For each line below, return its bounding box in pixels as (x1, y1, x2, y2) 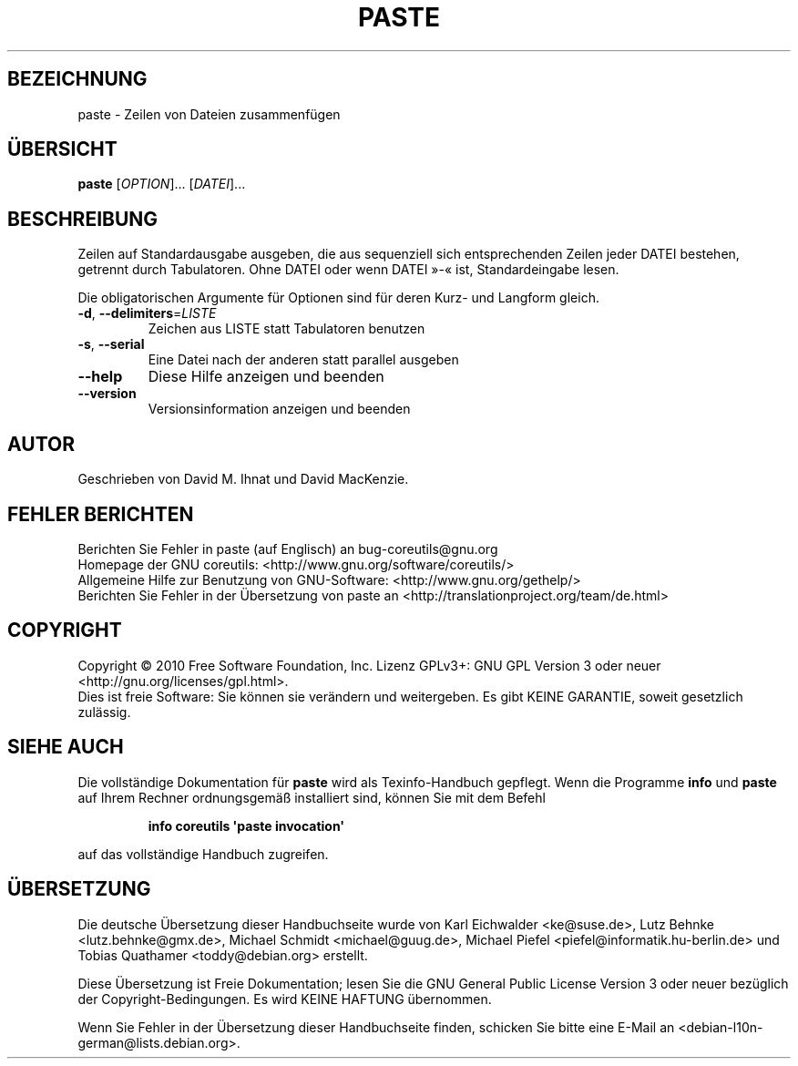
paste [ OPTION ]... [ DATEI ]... (77, 176, 246, 192)
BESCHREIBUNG (7, 207, 159, 231)
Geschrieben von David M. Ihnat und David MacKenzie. (77, 471, 409, 487)
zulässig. (77, 703, 131, 720)
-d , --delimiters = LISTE (77, 305, 217, 322)
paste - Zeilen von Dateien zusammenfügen (77, 106, 341, 122)
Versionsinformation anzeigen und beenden (148, 401, 411, 417)
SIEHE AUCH (7, 735, 124, 759)
